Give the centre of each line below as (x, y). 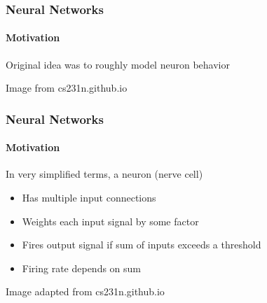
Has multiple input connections (89, 198)
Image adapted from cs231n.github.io (85, 291)
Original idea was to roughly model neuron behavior (118, 64)
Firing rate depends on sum (82, 268)
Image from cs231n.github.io (67, 88)
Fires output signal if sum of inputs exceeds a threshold (142, 245)
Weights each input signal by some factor (110, 221)
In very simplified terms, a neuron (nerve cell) (104, 174)
